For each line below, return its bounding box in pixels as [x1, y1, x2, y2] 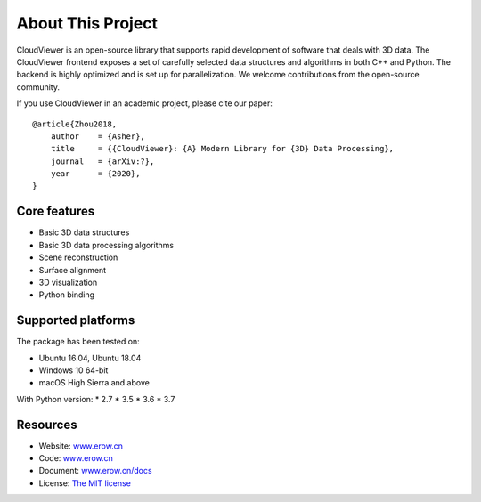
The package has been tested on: [16, 336, 140, 347]
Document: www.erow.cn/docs [38, 466, 152, 476]
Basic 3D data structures [38, 227, 130, 238]
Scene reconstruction [38, 252, 118, 263]
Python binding [38, 289, 95, 300]
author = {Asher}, [50, 131, 146, 142]
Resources [16, 417, 77, 432]
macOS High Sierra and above [38, 377, 151, 388]
